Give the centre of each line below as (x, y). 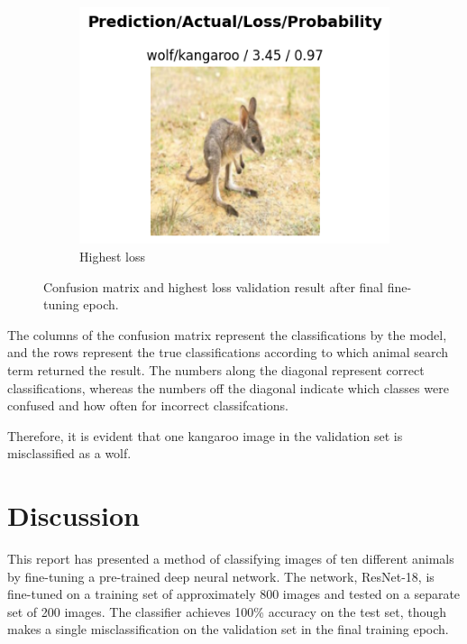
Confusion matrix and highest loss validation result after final (213, 286)
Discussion (73, 515)
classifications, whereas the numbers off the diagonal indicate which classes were (228, 387)
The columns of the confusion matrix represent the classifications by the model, (227, 334)
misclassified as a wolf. (69, 453)
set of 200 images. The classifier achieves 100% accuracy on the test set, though (227, 611)
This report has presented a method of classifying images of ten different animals (231, 559)
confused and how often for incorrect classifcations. (148, 405)
